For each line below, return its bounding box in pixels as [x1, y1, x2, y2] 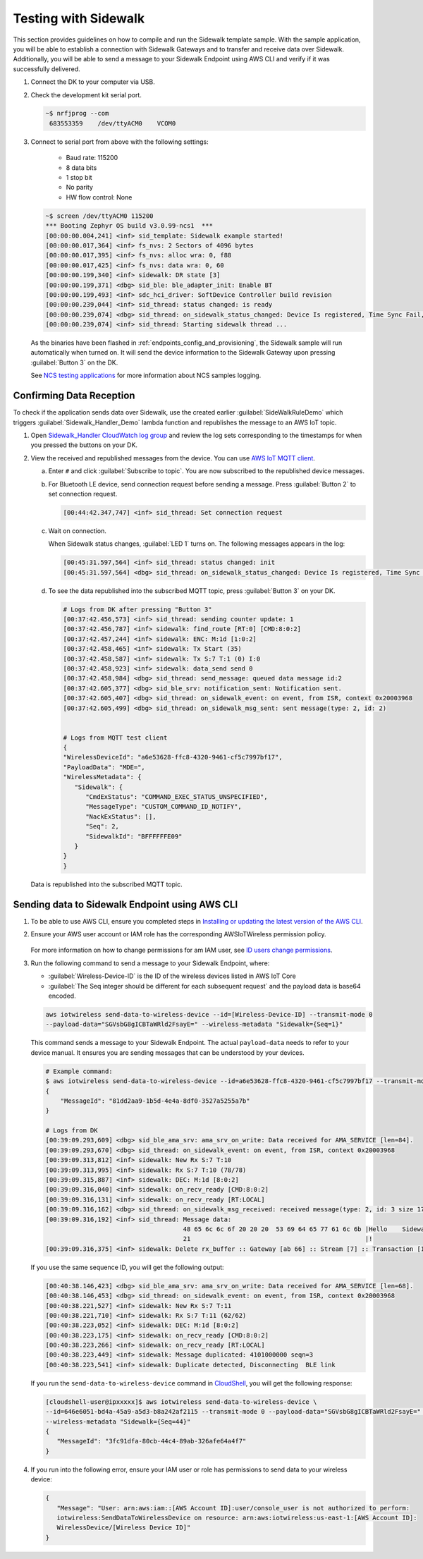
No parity [66, 183, 93, 192]
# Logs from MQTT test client [63, 733, 168, 742]
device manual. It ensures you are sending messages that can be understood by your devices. [30, 1048, 305, 1057]
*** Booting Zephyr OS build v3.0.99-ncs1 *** [45, 222, 213, 230]
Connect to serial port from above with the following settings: [30, 137, 209, 146]
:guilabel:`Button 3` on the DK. [30, 358, 118, 367]
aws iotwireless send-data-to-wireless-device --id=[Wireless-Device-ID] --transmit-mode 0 [45, 1010, 373, 1018]
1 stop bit [66, 173, 92, 182]
